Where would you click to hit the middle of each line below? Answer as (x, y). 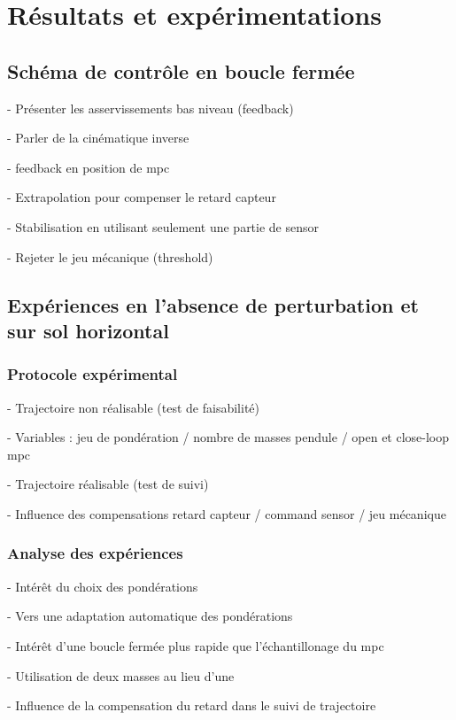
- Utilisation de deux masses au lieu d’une (121, 675)
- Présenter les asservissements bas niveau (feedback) (151, 108)
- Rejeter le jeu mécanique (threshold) (110, 256)
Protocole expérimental (93, 374)
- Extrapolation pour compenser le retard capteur (142, 197)
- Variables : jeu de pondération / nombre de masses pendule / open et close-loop (228, 437)
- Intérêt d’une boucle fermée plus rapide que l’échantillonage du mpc (196, 645)
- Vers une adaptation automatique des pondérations (150, 616)
